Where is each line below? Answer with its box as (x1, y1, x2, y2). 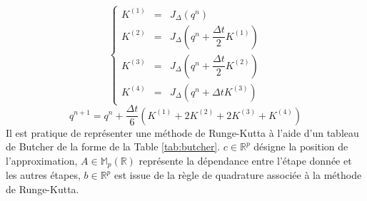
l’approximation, (6, 153, 78, 167)
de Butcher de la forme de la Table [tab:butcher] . (6, 139, 221, 154)
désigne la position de (253, 139, 348, 154)
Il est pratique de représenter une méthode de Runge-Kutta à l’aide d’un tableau (6, 125, 359, 140)
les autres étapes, (6, 167, 81, 182)
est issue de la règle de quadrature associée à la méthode (114, 167, 362, 182)
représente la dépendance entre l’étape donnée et (139, 153, 352, 167)
